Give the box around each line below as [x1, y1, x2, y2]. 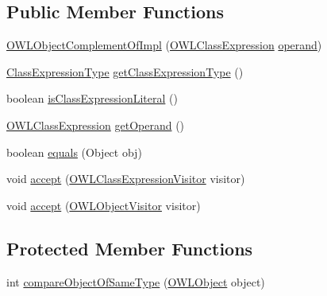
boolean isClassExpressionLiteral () [6, 90, 178, 107]
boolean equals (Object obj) [6, 143, 142, 160]
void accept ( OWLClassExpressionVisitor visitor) [6, 170, 245, 187]
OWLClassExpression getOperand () [6, 116, 185, 133]
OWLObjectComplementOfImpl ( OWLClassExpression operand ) [6, 37, 322, 53]
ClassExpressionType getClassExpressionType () [6, 63, 244, 80]
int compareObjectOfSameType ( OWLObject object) [6, 273, 265, 290]
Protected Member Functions [6, 236, 253, 260]
